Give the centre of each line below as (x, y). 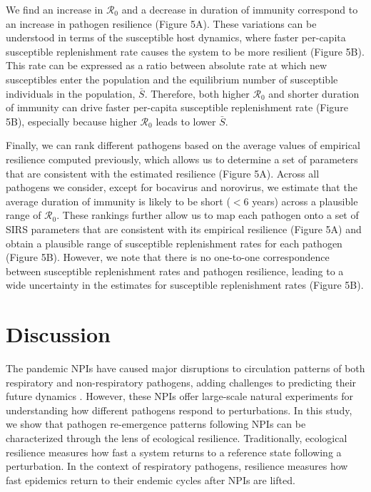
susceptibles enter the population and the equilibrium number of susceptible (172, 79)
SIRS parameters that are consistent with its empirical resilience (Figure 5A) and (184, 229)
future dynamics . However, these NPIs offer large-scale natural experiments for (179, 396)
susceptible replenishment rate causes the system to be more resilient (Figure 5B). (185, 51)
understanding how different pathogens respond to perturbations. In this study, (179, 410)
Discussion (58, 334)
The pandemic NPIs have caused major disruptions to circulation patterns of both (185, 368)
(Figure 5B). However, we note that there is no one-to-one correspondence (168, 257)
